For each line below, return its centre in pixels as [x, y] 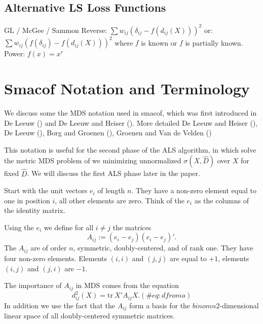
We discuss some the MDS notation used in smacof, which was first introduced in [130, 112]
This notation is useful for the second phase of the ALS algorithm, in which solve [130, 149]
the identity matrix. [35, 210]
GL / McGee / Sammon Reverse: [56, 30]
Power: [15, 53]
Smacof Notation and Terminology [127, 88]
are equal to [188, 258]
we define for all [69, 227]
